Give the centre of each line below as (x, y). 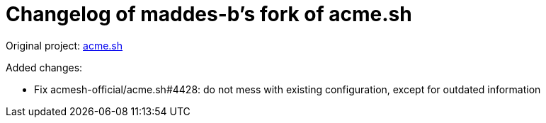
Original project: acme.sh (64, 45)
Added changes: (44, 67)
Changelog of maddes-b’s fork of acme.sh (209, 14)
